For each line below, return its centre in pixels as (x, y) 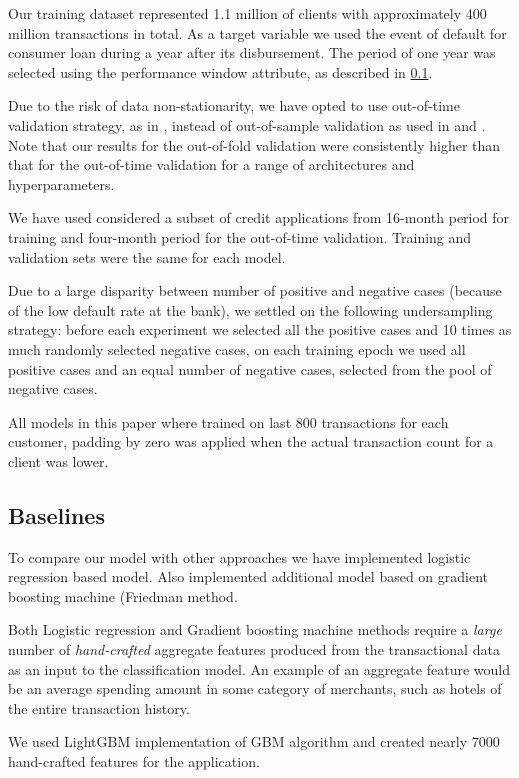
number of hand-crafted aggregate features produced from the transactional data (254, 649)
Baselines (56, 514)
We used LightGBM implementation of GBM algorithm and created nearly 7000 (254, 741)
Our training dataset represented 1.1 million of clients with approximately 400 (247, 13)
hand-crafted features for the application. (134, 761)
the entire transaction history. (99, 707)
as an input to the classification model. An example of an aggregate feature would (259, 668)
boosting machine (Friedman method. (123, 595)
